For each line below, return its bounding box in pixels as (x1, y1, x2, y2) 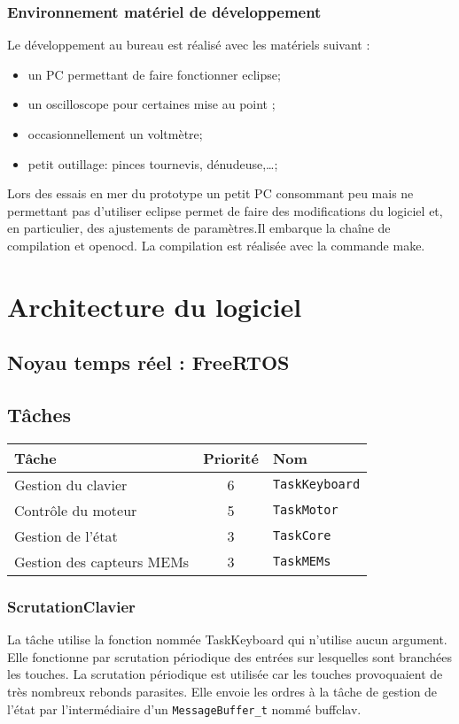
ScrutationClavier (7, 595, 136, 617)
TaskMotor (272, 503, 338, 518)
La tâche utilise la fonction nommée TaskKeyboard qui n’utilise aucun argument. (7, 630, 447, 649)
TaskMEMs (272, 554, 331, 569)
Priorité (203, 447, 259, 468)
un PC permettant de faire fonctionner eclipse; (27, 65, 281, 83)
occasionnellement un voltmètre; (27, 125, 203, 142)
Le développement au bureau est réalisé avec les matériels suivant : (7, 35, 370, 54)
